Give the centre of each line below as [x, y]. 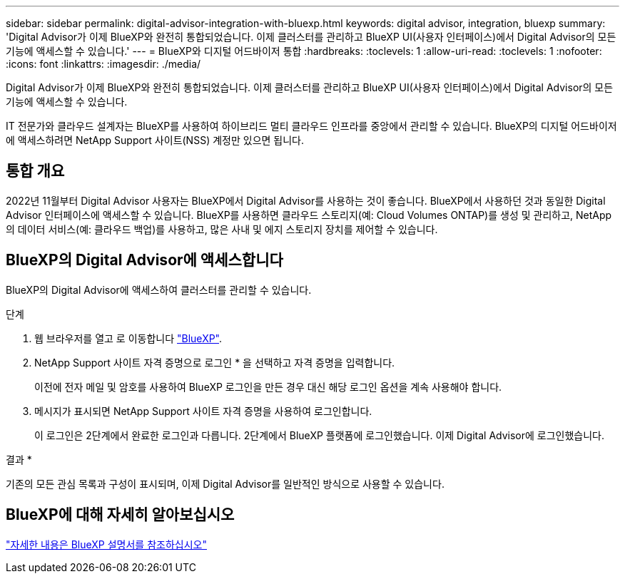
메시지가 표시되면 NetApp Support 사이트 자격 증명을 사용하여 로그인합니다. [203, 411]
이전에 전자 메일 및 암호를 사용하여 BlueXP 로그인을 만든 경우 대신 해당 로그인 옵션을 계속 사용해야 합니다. [268, 386]
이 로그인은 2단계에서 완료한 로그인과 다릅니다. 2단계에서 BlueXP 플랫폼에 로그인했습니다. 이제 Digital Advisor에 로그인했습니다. [320, 435]
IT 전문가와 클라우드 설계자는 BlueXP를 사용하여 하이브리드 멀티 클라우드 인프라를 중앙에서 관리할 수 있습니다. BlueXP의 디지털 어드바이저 [311, 126]
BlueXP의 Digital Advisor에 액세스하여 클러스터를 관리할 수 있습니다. [159, 289]
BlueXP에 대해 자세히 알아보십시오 [120, 515]
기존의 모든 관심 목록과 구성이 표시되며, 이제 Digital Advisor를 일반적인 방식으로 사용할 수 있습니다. [225, 483]
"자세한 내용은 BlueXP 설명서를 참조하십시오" [106, 544]
